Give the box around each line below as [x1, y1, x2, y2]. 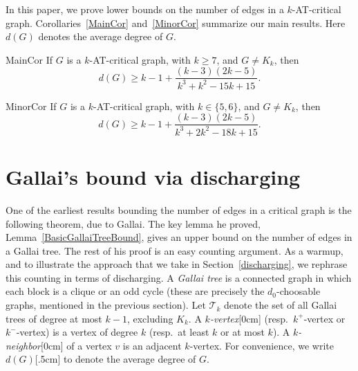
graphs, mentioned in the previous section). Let [6, 298, 206, 312]
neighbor [6, 338, 41, 352]
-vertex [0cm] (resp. [209, 311, 288, 325]
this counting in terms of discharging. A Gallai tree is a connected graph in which [6, 270, 352, 284]
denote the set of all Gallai [223, 298, 337, 312]
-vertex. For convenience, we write [189, 338, 334, 352]
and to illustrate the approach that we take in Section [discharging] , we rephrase [6, 257, 348, 271]
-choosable [276, 284, 321, 298]
